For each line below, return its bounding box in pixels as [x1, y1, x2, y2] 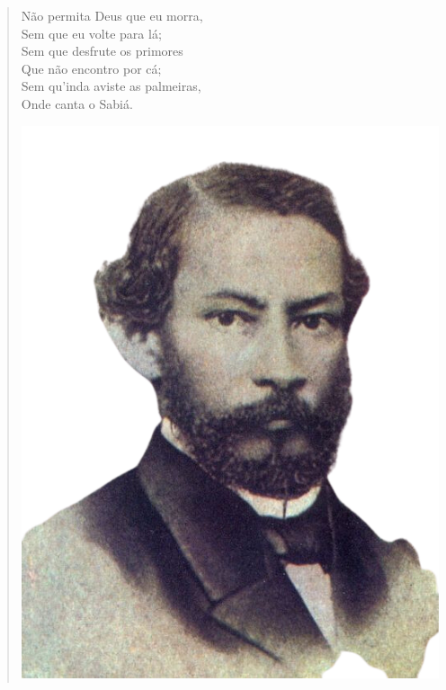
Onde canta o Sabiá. [21, 94, 133, 112]
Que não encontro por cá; [21, 58, 162, 77]
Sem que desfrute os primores [21, 41, 183, 60]
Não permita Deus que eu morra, [21, 6, 203, 24]
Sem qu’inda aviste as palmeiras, [21, 76, 201, 95]
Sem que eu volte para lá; [21, 23, 162, 42]
